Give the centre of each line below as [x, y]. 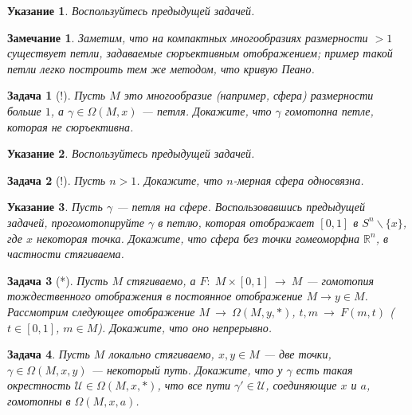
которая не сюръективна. [71, 126]
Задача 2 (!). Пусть [57, 180]
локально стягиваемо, [161, 354]
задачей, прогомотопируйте [76, 222]
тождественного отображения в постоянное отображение [155, 296]
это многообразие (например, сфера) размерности [249, 95]
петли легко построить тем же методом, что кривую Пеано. [161, 68]
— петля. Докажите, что [206, 110]
